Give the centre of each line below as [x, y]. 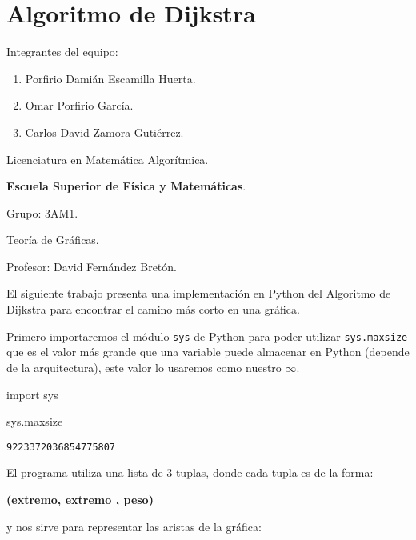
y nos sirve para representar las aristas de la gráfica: [134, 526]
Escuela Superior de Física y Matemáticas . [126, 186]
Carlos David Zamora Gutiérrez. [104, 132]
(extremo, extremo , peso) [80, 499]
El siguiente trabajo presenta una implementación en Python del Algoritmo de [199, 293]
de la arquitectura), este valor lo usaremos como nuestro [144, 367]
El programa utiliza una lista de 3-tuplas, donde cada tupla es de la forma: [190, 472]
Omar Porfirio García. [79, 105]
